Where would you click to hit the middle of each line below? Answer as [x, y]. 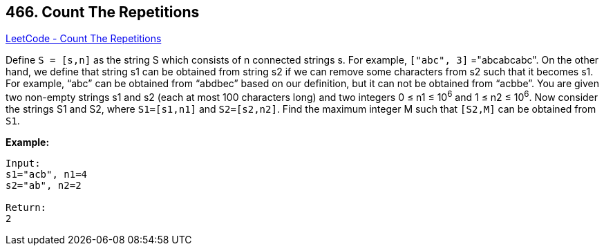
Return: [26, 208]
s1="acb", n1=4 [47, 175]
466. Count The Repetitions [103, 12]
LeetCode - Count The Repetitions [84, 39]
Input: [23, 164]
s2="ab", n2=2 [44, 186]
